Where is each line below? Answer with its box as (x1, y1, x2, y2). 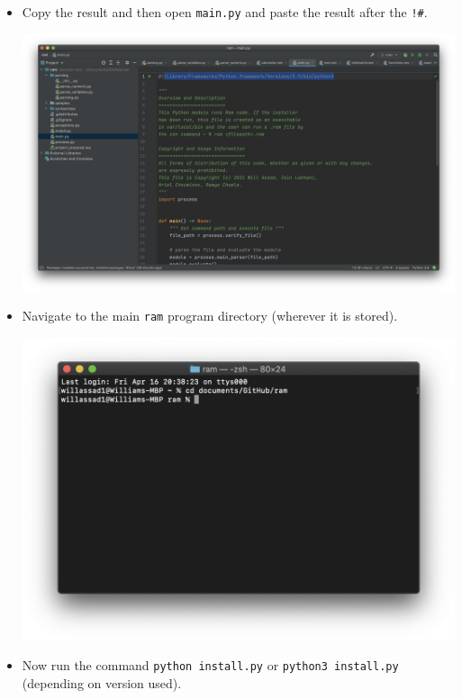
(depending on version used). (22, 674, 182, 693)
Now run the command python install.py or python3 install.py (22, 656, 399, 675)
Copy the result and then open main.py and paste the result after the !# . (22, 3, 428, 21)
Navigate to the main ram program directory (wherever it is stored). (22, 306, 398, 325)
